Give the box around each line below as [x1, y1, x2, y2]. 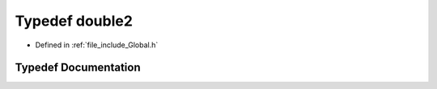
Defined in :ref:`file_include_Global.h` [35, 40, 159, 50]
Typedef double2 [15, 12, 134, 30]
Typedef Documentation [15, 61, 141, 75]
